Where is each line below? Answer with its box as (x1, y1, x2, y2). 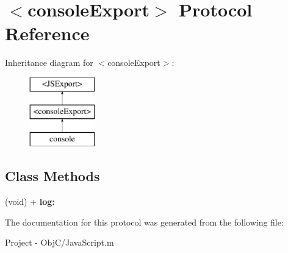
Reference (5, 21, 90, 46)
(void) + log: (5, 195, 55, 208)
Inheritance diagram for (5, 56, 93, 69)
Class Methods (5, 166, 100, 185)
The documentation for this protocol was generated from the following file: (5, 215, 284, 228)
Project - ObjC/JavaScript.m (5, 236, 114, 249)
